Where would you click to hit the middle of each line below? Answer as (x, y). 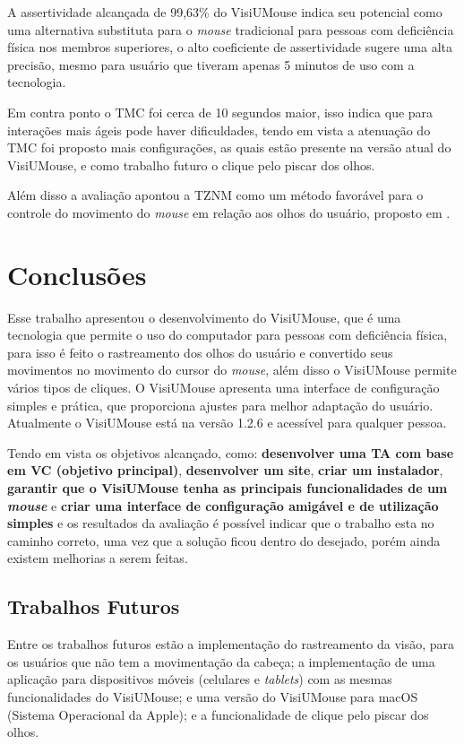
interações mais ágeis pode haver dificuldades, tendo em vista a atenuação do (219, 130)
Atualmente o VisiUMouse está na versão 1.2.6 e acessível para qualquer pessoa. (227, 423)
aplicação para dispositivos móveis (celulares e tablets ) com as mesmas (200, 679)
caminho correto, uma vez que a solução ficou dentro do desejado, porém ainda (224, 540)
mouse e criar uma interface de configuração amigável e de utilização (223, 505)
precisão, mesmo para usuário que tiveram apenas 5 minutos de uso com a (211, 64)
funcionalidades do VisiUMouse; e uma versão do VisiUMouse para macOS (213, 696)
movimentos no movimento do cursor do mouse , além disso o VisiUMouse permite (232, 370)
